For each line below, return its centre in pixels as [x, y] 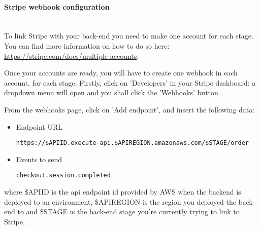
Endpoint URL [39, 126]
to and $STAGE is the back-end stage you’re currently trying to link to [128, 212]
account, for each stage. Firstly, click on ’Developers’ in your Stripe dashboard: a [130, 82]
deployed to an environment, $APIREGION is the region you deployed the [120, 201]
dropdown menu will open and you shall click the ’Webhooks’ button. [112, 92]
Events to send [39, 159]
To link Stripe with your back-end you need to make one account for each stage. [129, 36]
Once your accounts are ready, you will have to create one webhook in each [121, 73]
